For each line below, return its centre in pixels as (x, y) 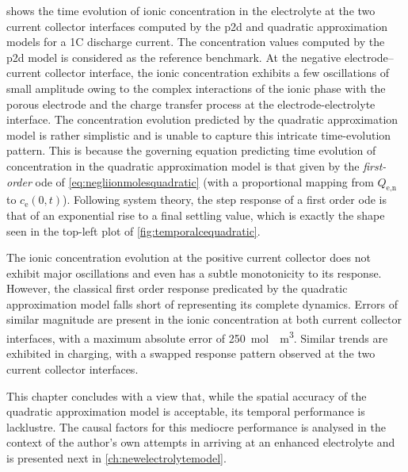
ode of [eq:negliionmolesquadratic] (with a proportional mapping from (204, 181)
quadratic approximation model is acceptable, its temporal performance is (186, 411)
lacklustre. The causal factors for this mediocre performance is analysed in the (196, 426)
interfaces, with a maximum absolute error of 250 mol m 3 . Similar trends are (197, 337)
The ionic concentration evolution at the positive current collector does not (189, 257)
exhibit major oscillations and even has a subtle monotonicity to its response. (194, 272)
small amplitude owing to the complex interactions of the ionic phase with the (196, 88)
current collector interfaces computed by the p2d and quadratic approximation (197, 26)
